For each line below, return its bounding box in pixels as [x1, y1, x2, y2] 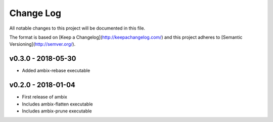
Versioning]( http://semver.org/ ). [9, 41, 76, 47]
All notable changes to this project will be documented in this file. [9, 25, 146, 31]
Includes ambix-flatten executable [22, 101, 93, 107]
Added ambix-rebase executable [22, 68, 90, 74]
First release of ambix [22, 94, 68, 100]
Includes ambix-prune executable [22, 108, 92, 114]
